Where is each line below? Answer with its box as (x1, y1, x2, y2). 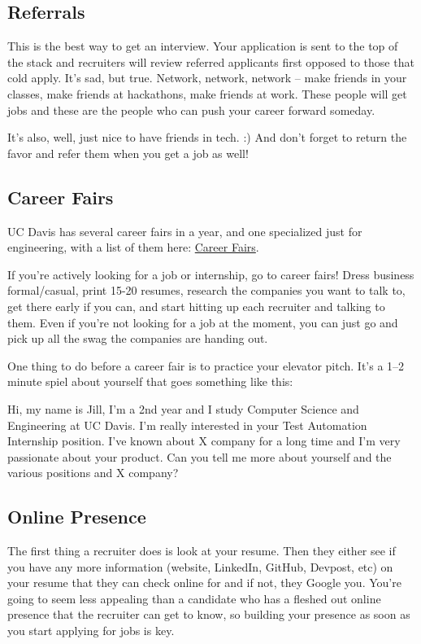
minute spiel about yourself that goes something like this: (7, 373, 293, 390)
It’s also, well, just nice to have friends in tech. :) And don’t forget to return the (7, 129, 407, 146)
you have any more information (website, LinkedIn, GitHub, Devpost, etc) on (7, 558, 393, 575)
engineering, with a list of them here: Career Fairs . (7, 239, 259, 256)
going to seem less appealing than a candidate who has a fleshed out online (7, 589, 381, 607)
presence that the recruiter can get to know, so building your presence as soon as (7, 606, 410, 623)
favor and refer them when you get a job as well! (7, 144, 249, 161)
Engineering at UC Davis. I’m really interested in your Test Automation (7, 416, 367, 433)
